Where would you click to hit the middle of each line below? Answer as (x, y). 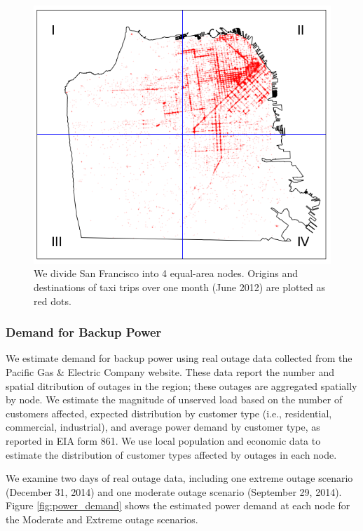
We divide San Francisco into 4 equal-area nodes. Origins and (166, 273)
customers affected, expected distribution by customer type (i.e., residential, (169, 413)
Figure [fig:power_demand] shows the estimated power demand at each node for (178, 505)
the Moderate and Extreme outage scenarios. (102, 519)
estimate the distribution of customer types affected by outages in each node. (171, 454)
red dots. (53, 301)
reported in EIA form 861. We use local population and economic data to (163, 441)
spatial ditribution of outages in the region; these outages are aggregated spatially (181, 385)
